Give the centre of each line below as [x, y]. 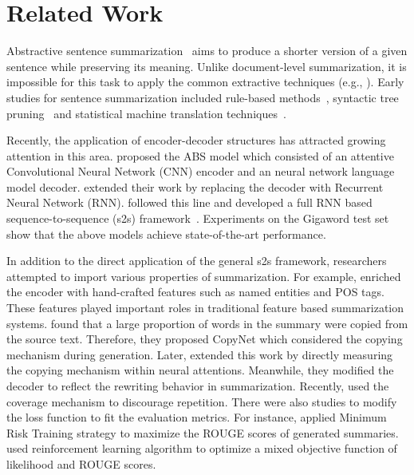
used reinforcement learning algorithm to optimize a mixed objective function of [202, 448]
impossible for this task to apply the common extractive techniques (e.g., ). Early [205, 82]
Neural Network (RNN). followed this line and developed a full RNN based [189, 202]
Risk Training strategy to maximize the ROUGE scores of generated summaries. [203, 432]
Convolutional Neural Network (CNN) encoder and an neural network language [201, 171]
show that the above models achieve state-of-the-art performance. [166, 234]
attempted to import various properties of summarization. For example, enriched [204, 276]
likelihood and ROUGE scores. [81, 463]
